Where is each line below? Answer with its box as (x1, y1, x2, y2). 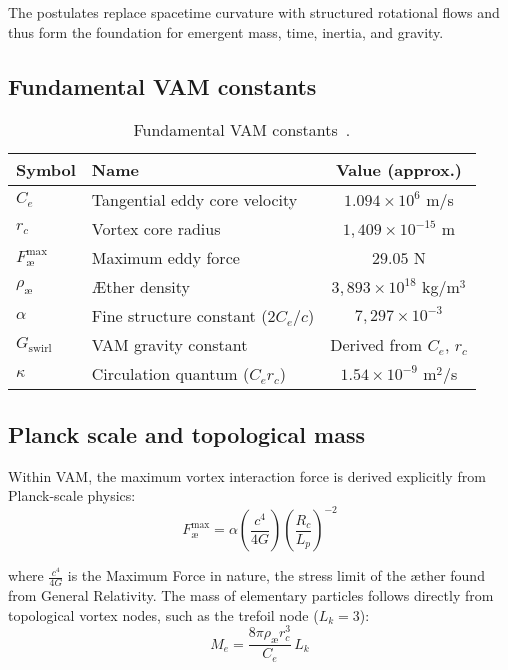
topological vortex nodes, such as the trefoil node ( (8, 604, 319, 625)
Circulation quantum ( (91, 362, 250, 386)
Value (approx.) (335, 158, 462, 182)
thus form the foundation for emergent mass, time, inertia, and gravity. (8, 21, 444, 42)
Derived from (330, 333, 423, 357)
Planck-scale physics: (8, 485, 136, 506)
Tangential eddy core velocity (91, 188, 298, 212)
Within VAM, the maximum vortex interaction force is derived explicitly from (8, 465, 486, 486)
